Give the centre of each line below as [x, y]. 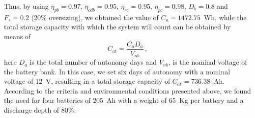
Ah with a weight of [137, 100]
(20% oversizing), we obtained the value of [95, 17]
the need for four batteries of [47, 100]
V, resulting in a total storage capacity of [108, 81]
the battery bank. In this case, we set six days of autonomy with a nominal [117, 71]
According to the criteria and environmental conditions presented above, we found [127, 90]
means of [17, 36]
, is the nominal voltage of [208, 62]
